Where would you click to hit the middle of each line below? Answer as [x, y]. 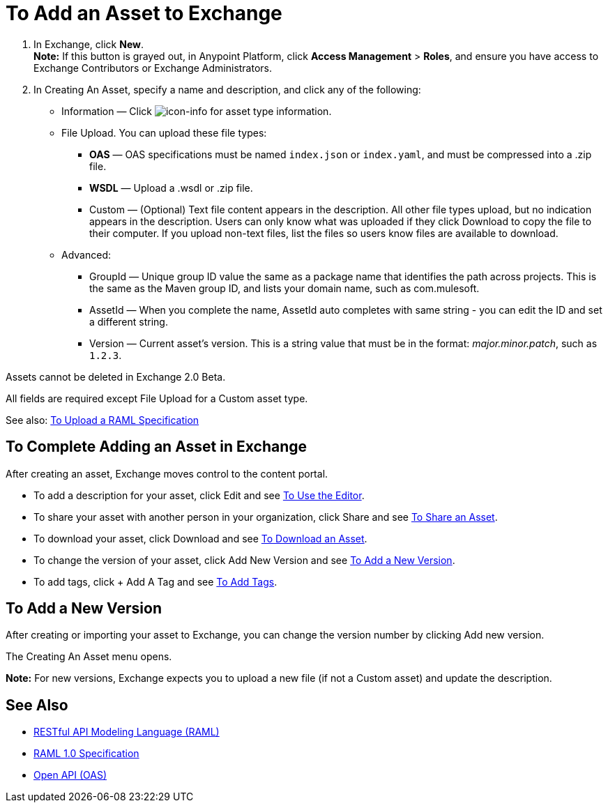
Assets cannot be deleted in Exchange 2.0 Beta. [116, 376]
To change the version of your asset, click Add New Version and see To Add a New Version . [244, 560]
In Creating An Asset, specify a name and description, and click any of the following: [227, 89]
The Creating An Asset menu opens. [89, 657]
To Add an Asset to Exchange [144, 13]
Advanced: [86, 254]
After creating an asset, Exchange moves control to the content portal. [167, 473]
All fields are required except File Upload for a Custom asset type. [157, 398]
